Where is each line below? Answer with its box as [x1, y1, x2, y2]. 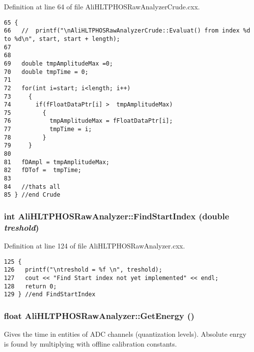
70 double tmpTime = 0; [4, 68, 88, 75]
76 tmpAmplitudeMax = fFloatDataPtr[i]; [4, 117, 173, 125]
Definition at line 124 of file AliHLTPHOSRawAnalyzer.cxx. [4, 241, 185, 251]
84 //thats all [4, 183, 60, 190]
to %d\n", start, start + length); [4, 35, 120, 42]
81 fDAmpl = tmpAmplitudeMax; [4, 158, 110, 166]
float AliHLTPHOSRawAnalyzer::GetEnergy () [4, 309, 195, 321]
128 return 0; [4, 282, 57, 290]
